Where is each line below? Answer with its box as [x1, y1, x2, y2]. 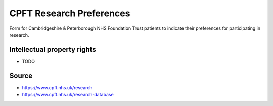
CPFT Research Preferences [9, 8, 130, 19]
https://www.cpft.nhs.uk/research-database [22, 92, 114, 98]
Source [9, 71, 33, 80]
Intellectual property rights [9, 45, 96, 54]
